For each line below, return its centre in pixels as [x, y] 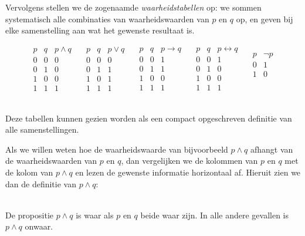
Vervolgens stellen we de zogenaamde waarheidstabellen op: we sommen [133, 7]
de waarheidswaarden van [51, 161]
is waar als [95, 215]
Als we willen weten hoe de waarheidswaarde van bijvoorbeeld [117, 149]
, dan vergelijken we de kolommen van [189, 161]
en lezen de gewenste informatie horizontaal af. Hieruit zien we [188, 172]
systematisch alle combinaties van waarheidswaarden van [107, 18]
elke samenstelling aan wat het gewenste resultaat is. [100, 30]
